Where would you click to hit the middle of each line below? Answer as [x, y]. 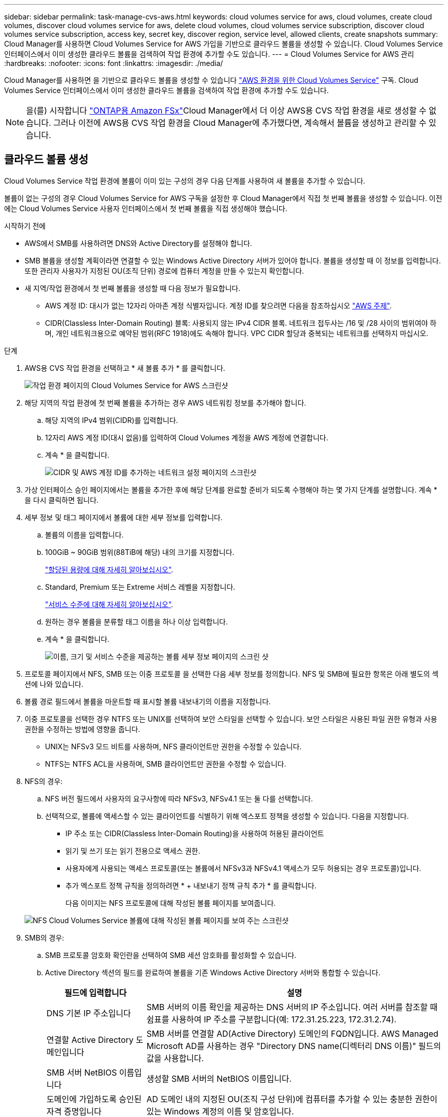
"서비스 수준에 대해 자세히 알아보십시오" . [109, 604]
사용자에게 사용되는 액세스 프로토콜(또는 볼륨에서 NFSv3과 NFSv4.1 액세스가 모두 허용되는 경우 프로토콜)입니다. [243, 868]
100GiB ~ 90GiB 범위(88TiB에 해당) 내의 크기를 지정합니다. [140, 552]
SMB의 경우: [44, 937]
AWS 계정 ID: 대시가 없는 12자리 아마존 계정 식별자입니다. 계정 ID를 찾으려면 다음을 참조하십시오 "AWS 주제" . [218, 305]
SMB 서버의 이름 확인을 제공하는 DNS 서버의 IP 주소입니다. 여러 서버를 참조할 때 [292, 1007]
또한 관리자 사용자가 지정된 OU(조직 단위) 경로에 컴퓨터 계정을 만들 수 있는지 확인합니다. [164, 271]
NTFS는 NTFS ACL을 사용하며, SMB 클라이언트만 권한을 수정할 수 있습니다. [166, 764]
